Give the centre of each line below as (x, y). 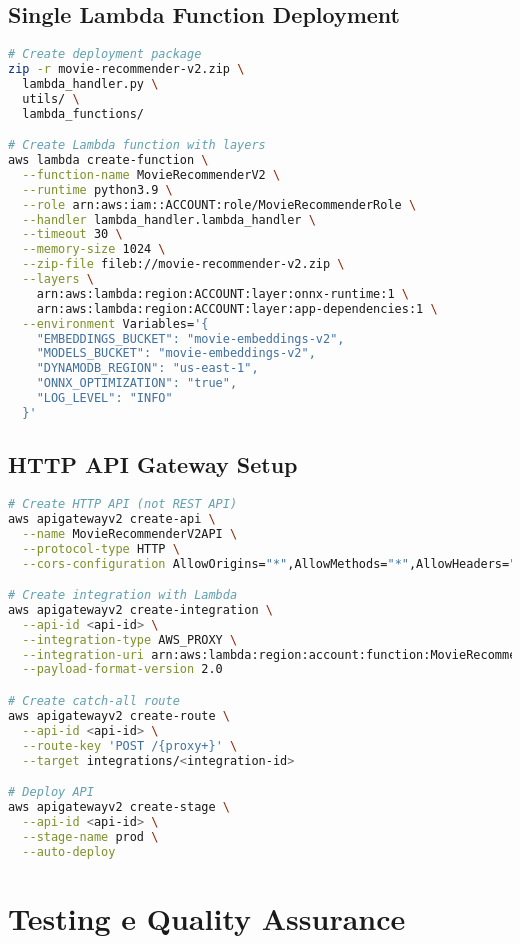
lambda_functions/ (83, 113)
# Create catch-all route (94, 701)
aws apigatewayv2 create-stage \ (119, 806)
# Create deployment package (105, 54)
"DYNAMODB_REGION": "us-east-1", (147, 368)
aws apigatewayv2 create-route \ (119, 715)
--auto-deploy (69, 851)
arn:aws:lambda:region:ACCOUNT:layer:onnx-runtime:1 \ (222, 293)
